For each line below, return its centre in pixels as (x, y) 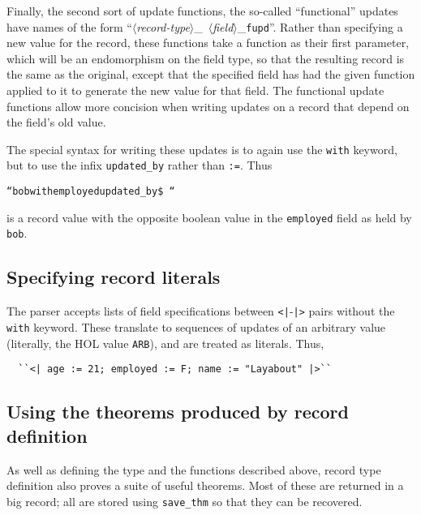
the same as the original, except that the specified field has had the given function (211, 74)
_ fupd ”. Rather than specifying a (320, 26)
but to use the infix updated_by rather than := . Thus (140, 165)
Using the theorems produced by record (178, 412)
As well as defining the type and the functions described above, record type (194, 469)
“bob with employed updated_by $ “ (91, 192)
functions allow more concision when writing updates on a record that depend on (208, 106)
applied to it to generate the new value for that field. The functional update (195, 90)
